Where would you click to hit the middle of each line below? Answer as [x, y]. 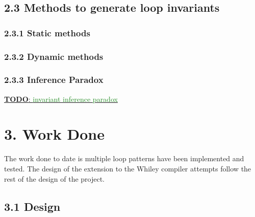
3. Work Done [54, 134]
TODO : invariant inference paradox [61, 99]
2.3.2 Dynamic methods [54, 56]
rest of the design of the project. [55, 178]
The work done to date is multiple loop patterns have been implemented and [124, 158]
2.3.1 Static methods [47, 32]
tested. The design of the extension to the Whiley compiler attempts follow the [128, 168]
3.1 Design [32, 206]
